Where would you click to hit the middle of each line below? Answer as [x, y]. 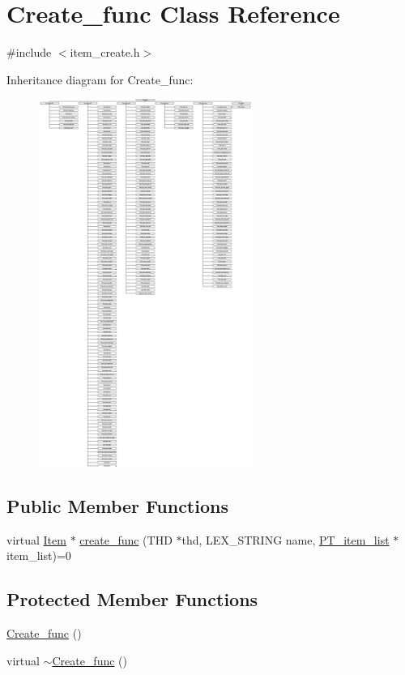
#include [29, 52]
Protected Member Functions [132, 599]
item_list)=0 [39, 555]
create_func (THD [126, 539]
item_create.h [105, 52]
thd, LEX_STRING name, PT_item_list [286, 539]
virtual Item [36, 539]
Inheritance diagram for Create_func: [100, 79]
